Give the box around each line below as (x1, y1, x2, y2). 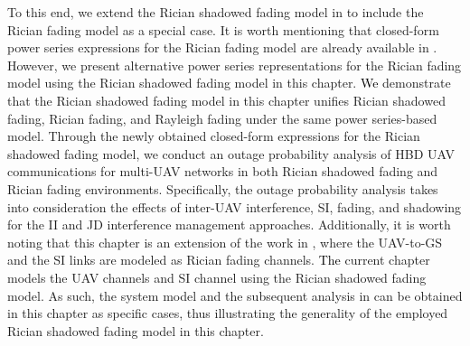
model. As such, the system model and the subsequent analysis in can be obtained (7, 285, 463, 304)
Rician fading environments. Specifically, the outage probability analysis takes (7, 179, 438, 198)
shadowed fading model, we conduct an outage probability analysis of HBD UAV (7, 144, 455, 163)
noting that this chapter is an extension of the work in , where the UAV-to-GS (7, 232, 443, 251)
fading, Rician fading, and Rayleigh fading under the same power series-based (7, 108, 437, 127)
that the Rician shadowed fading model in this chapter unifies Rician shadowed (7, 90, 446, 109)
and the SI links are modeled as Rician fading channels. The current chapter (7, 250, 430, 269)
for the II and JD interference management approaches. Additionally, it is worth (7, 215, 451, 234)
